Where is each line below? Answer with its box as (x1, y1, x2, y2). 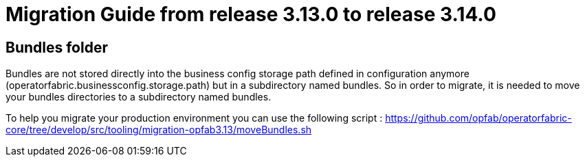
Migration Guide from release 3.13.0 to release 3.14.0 (5, 3, 496, 26)
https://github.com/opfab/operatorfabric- (385, 112, 572, 124)
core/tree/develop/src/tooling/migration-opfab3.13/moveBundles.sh (5, 124, 312, 136)
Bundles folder (5, 38, 108, 56)
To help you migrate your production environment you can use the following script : (5, 112, 383, 124)
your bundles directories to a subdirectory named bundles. (5, 91, 272, 103)
